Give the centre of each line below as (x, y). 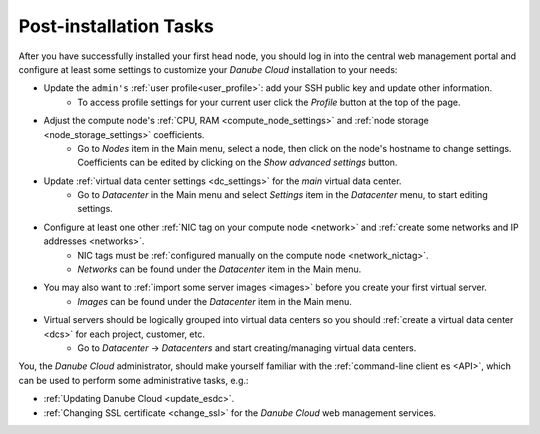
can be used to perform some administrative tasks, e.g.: (133, 380)
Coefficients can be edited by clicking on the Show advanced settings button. (237, 162)
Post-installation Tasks (116, 26)
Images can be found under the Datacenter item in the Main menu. (214, 301)
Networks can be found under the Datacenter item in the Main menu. (219, 269)
